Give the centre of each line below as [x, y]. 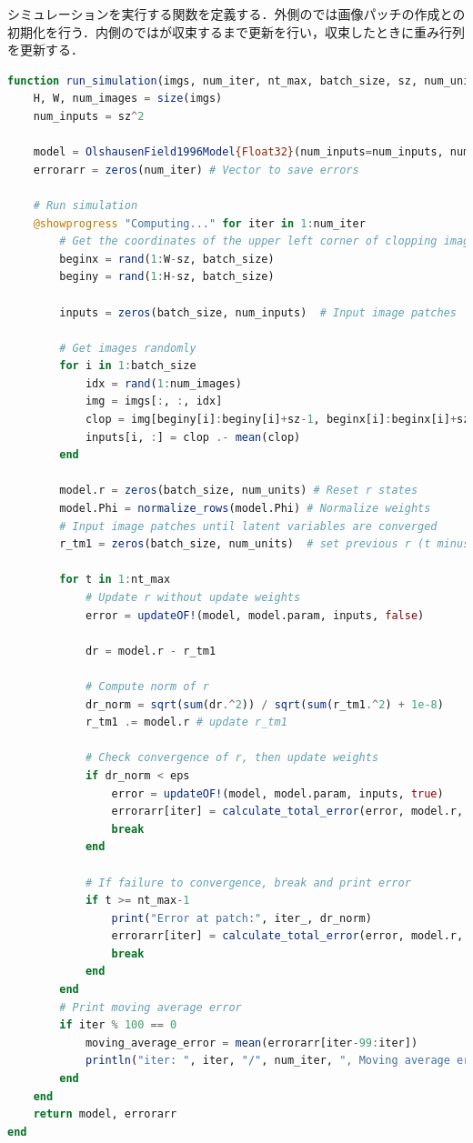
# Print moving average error [151, 1007]
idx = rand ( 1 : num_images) [163, 383]
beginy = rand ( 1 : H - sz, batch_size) [167, 277]
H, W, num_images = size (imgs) [128, 99]
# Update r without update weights [193, 597]
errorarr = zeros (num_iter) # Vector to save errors [196, 170]
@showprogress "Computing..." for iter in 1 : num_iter [199, 223]
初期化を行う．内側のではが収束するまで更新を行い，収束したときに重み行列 [236, 31]
